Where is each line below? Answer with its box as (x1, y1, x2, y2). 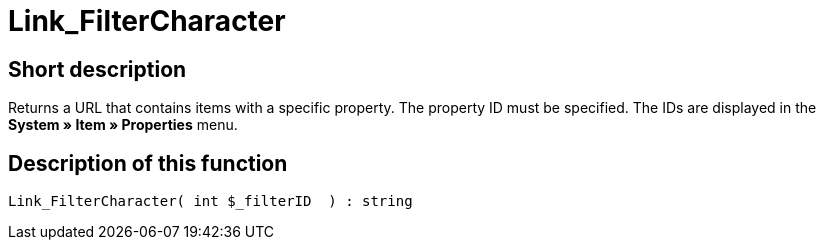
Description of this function (8, 150, 288, 176)
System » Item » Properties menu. (8, 116, 238, 134)
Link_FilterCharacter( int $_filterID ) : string (8, 193, 413, 210)
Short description (8, 56, 187, 82)
